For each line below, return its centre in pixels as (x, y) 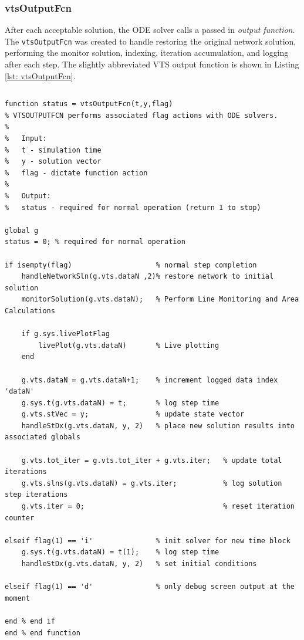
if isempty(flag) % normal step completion (131, 265)
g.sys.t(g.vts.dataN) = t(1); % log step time (120, 552)
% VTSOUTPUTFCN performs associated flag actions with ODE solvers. (141, 115)
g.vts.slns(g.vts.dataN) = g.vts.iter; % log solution (152, 483)
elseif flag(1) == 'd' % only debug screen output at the (150, 587)
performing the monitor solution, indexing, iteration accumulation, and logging (147, 53)
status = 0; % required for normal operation (95, 242)
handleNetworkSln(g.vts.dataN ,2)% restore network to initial (148, 277)
